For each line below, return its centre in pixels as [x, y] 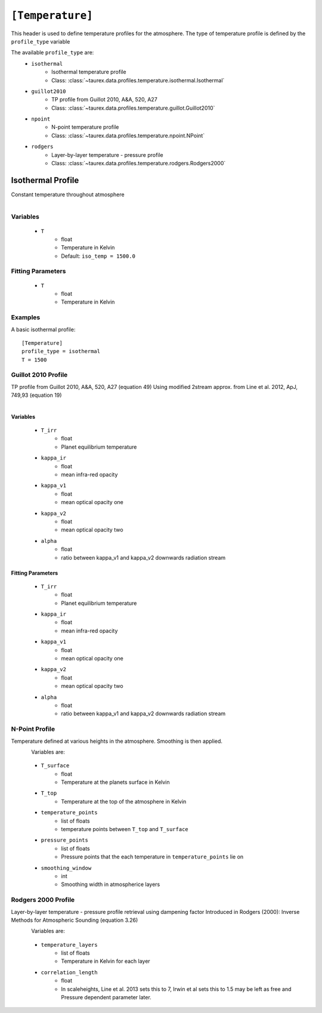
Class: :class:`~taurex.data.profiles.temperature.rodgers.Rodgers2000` [139, 163]
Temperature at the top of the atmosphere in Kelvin [124, 801]
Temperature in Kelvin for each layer [106, 961]
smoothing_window [66, 868]
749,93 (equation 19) [36, 395]
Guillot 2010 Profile [39, 375]
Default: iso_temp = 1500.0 [98, 256]
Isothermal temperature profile [89, 72]
